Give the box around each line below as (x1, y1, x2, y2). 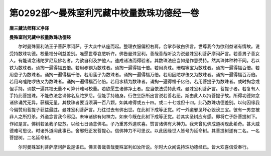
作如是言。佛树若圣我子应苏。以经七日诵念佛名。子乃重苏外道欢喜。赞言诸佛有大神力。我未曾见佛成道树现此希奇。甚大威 (9, 120, 260, 126)
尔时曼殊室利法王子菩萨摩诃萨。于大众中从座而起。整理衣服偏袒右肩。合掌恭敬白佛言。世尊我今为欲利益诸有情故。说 (18, 43, 260, 50)
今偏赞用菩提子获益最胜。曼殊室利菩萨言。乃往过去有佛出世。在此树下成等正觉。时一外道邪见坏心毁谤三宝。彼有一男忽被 (9, 106, 260, 112)
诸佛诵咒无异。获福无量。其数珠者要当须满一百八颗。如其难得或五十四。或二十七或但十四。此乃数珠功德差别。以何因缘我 (9, 99, 260, 105)
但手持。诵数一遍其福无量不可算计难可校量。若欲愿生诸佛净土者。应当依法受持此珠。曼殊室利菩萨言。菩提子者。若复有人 (9, 85, 260, 91)
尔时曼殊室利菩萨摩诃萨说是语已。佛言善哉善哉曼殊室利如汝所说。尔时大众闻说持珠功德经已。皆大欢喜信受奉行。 (18, 143, 251, 150)
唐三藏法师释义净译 (9, 25, 49, 31)
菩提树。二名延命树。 (9, 134, 54, 140)
